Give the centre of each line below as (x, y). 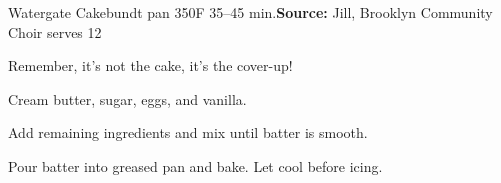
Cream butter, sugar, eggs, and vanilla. (127, 98)
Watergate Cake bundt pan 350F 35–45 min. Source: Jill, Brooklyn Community (250, 12)
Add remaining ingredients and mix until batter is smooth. (188, 132)
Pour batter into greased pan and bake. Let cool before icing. (195, 165)
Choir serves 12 (55, 31)
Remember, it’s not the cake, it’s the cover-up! (150, 65)
